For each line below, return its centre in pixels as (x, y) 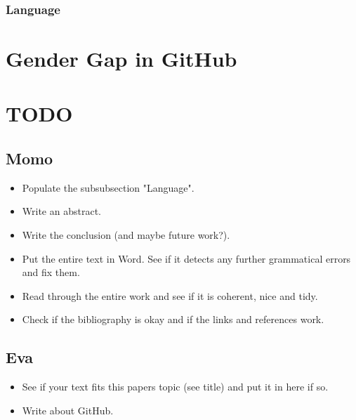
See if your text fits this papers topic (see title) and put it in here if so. (175, 387)
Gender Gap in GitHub (121, 59)
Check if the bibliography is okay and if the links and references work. (173, 319)
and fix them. (51, 272)
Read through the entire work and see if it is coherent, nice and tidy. (170, 295)
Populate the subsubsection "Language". (108, 187)
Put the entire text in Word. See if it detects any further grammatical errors (186, 258)
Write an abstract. (61, 211)
